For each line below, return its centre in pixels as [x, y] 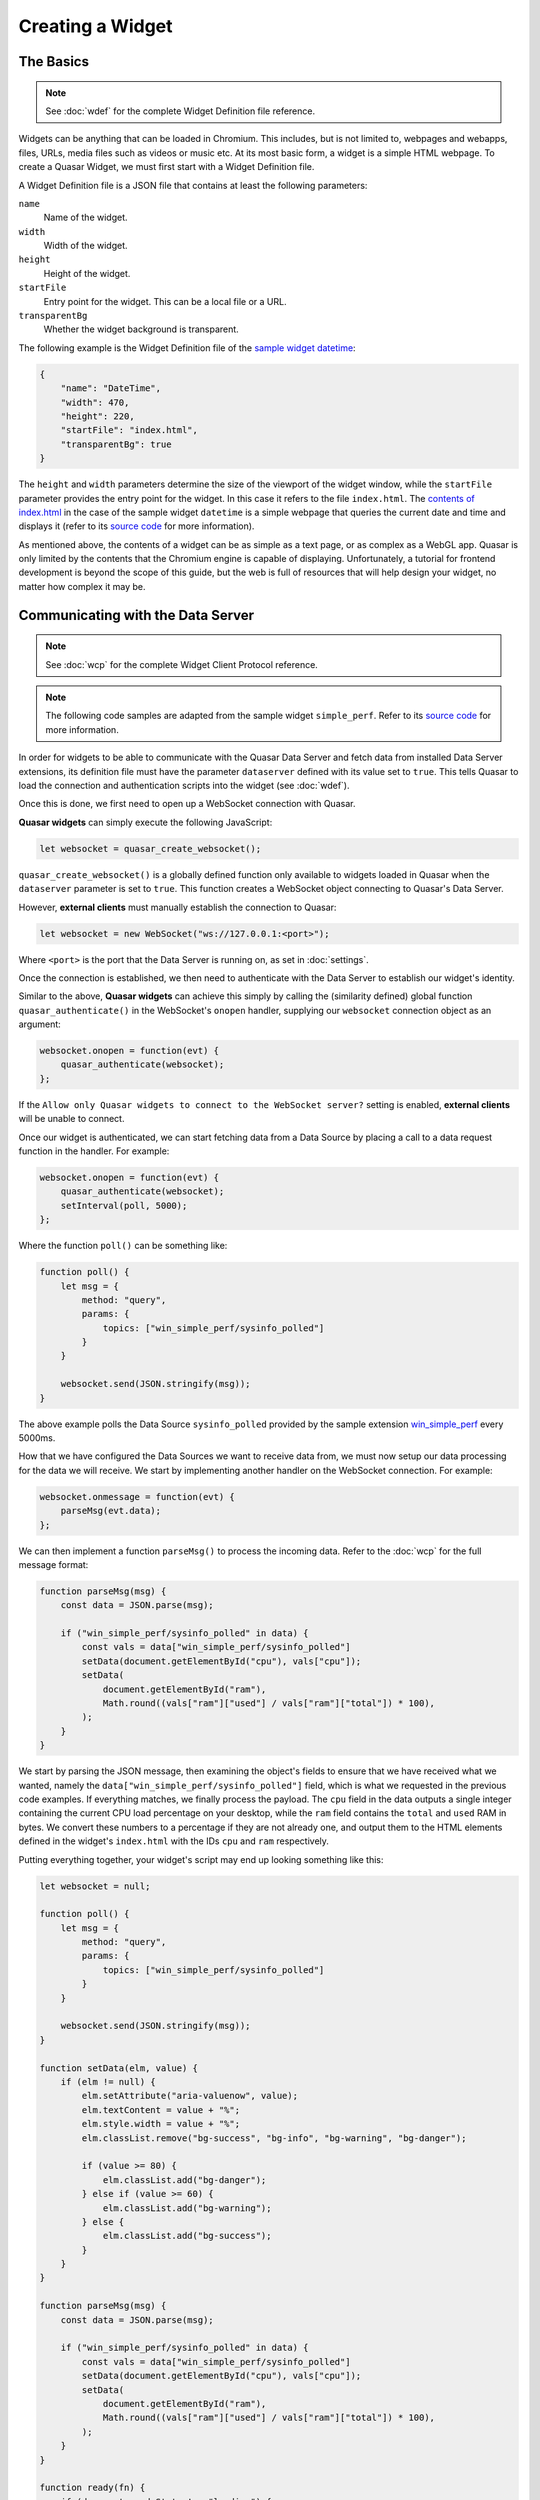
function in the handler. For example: [94, 1151]
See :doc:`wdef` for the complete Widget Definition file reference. [180, 111]
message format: [53, 1564]
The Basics [54, 61]
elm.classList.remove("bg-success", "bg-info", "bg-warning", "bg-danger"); [274, 2138]
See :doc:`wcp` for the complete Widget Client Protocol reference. [182, 664]
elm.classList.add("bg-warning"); [187, 2208]
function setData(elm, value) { [119, 2068]
